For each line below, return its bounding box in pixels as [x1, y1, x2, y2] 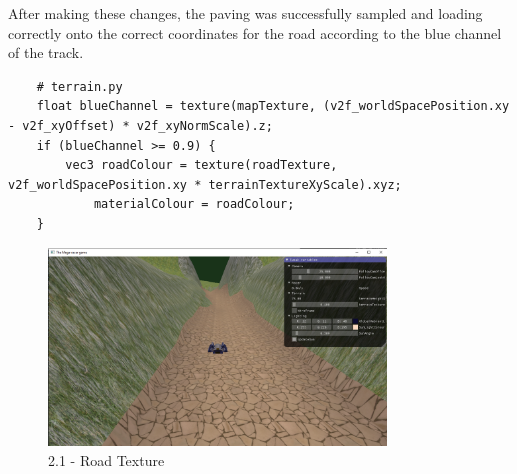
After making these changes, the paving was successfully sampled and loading [8, 3, 483, 23]
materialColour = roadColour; [93, 197, 295, 212]
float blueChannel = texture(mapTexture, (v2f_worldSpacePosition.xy [36, 99, 510, 114]
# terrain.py [36, 79, 123, 94]
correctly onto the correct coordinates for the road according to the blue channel [8, 22, 502, 43]
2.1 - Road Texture [48, 449, 165, 470]
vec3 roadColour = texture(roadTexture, [65, 158, 338, 173]
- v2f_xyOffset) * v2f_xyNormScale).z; [8, 118, 273, 133]
